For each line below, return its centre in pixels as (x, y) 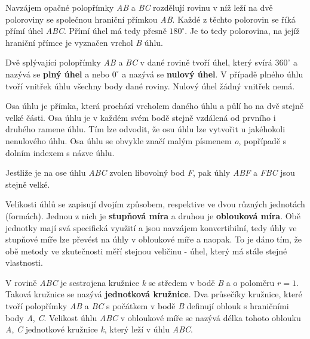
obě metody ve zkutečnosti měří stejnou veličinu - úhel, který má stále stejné (146, 251)
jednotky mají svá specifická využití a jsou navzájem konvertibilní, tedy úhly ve (151, 227)
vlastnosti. (24, 262)
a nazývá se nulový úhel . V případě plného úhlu (213, 74)
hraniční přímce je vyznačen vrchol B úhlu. (84, 42)
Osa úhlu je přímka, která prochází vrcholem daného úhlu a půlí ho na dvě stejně (154, 106)
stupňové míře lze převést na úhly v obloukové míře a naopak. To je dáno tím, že (154, 239)
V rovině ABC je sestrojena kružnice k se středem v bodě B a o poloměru (140, 282)
